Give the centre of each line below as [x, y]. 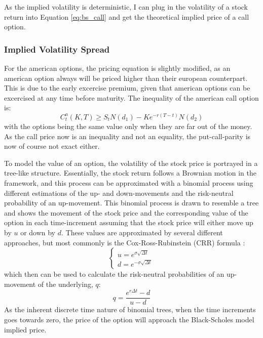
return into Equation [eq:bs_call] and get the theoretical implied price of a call [127, 16]
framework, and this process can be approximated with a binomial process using [129, 182]
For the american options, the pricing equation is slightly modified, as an [117, 68]
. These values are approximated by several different [142, 232]
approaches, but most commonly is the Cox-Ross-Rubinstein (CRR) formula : [125, 242]
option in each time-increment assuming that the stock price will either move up [129, 222]
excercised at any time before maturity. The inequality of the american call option [131, 97]
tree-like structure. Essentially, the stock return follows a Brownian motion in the [130, 173]
